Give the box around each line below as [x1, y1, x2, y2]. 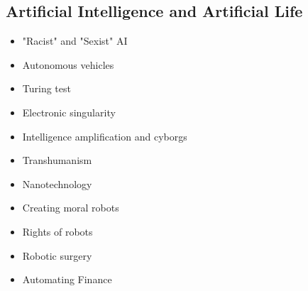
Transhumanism [22, 153, 92, 168]
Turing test [22, 81, 71, 96]
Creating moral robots [22, 200, 119, 215]
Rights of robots [22, 224, 93, 238]
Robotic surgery [22, 248, 92, 263]
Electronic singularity [22, 104, 116, 119]
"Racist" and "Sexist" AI [22, 33, 128, 48]
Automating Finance [22, 272, 112, 287]
